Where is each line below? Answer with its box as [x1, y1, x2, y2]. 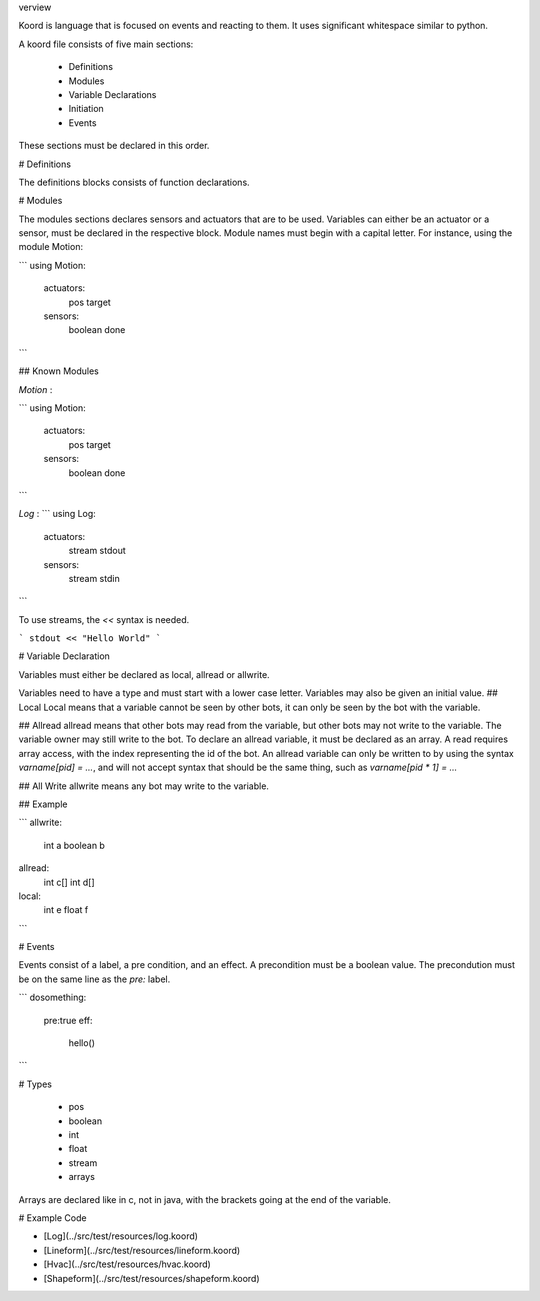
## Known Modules [18, 365, 99, 377]
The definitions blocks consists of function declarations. [18, 176, 250, 188]
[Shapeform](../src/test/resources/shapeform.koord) [43, 1272, 260, 1284]
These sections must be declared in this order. [18, 140, 210, 152]
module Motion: [18, 241, 84, 253]
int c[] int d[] [43, 876, 95, 888]
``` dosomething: [18, 991, 87, 1004]
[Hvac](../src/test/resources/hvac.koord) [43, 1258, 212, 1270]
